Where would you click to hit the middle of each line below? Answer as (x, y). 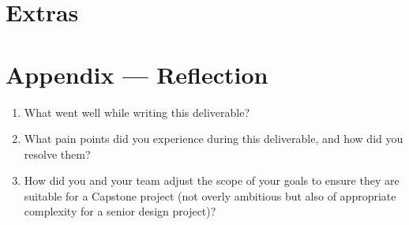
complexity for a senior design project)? (120, 211)
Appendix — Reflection (137, 74)
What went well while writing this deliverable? (137, 112)
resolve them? (57, 154)
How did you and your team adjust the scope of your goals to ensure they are (212, 180)
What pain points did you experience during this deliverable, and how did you (214, 139)
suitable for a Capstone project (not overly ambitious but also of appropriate (210, 195)
